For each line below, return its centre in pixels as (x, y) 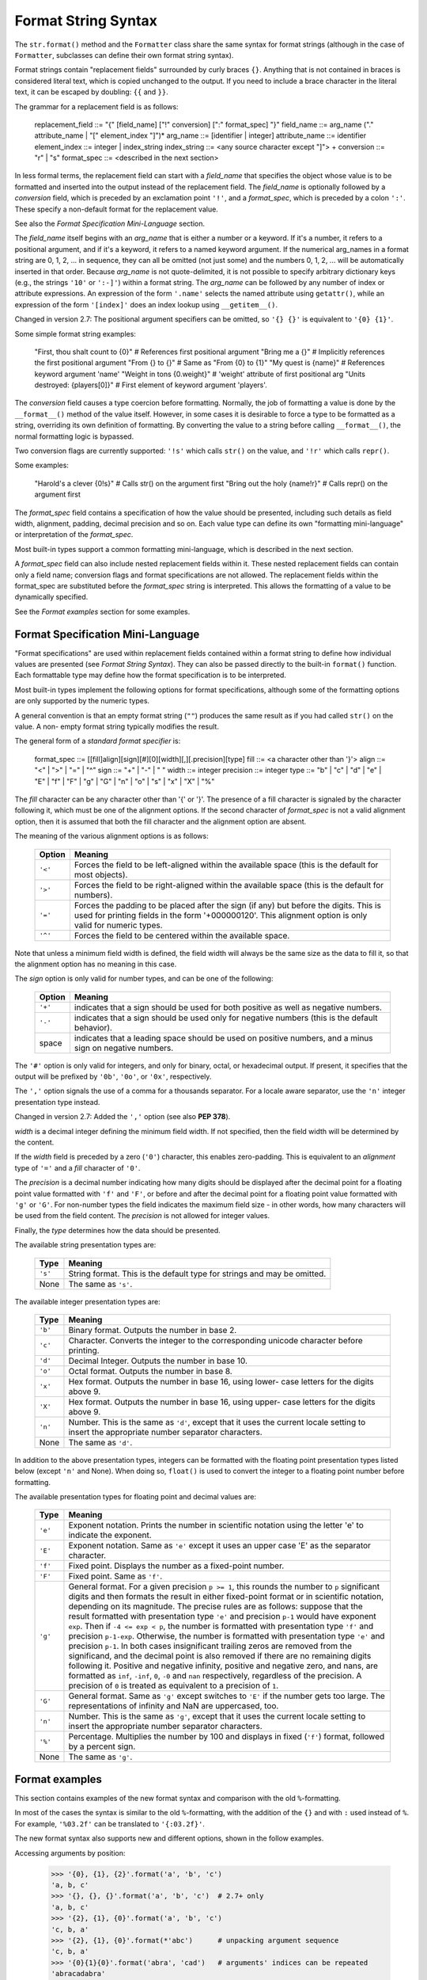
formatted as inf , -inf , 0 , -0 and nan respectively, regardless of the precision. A (215, 1676)
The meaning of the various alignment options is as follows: (111, 836)
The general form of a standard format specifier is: (98, 741)
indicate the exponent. (110, 1535)
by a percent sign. (102, 1746)
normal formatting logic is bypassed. (74, 436)
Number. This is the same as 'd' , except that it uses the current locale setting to (217, 1422)
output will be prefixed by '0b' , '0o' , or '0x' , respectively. (113, 1076)
